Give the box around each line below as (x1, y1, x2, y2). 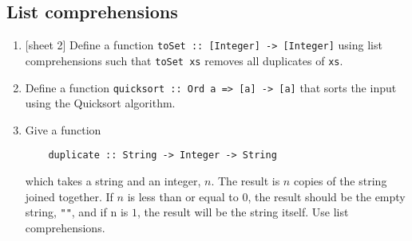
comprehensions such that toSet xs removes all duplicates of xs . (25, 52, 343, 68)
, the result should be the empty (248, 188, 406, 204)
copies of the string (293, 173, 387, 189)
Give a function (25, 121, 101, 138)
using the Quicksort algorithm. (25, 95, 176, 111)
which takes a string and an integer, (25, 173, 201, 189)
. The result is (211, 173, 280, 189)
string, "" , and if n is (25, 204, 129, 220)
